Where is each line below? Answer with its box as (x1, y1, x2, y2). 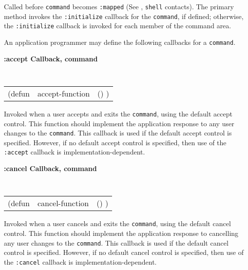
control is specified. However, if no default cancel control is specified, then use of (4, 247, 244, 257)
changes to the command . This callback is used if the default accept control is (4, 128, 232, 138)
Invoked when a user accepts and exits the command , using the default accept (4, 108, 232, 118)
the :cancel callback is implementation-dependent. (4, 256, 157, 267)
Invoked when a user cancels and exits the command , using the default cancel (4, 218, 231, 229)
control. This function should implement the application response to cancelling (4, 228, 239, 238)
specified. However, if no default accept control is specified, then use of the (4, 137, 227, 147)
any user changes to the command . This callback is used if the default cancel (4, 237, 229, 248)
